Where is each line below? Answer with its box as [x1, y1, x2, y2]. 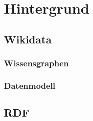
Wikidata [4, 31, 52, 46]
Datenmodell [4, 79, 56, 91]
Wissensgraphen [4, 57, 69, 69]
